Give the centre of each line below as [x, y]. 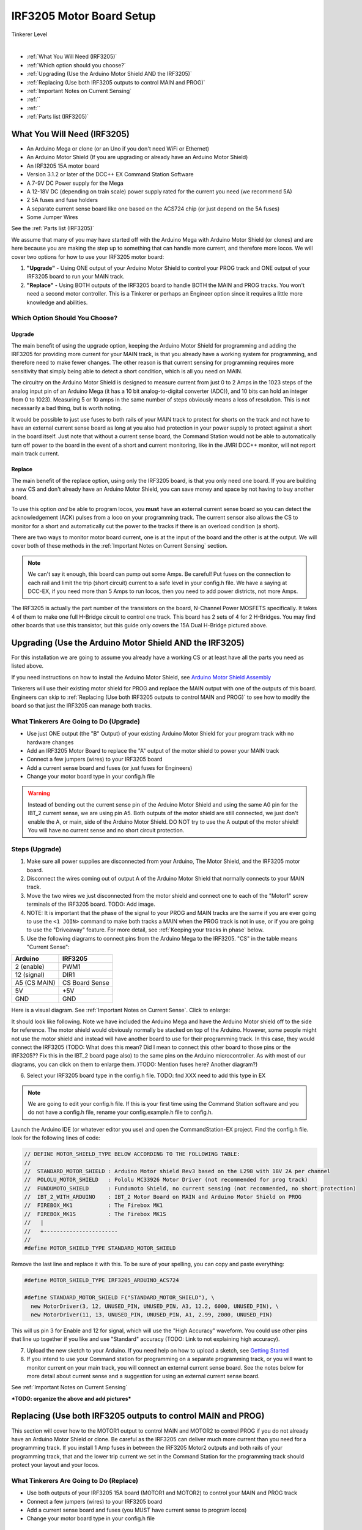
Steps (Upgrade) [36, 849]
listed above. [28, 666]
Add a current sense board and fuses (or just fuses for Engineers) [109, 767]
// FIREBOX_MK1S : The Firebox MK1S [95, 1214]
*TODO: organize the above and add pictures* [71, 1398]
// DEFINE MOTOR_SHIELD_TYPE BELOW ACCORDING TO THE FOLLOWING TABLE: [132, 1154]
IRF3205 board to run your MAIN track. [76, 277]
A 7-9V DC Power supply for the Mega [75, 183]
